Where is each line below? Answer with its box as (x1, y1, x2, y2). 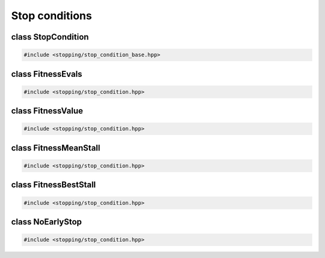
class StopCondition (11, 32, 89, 42)
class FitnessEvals (11, 69, 82, 79)
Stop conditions (11, 9, 93, 22)
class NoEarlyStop (11, 217, 82, 227)
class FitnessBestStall (11, 180, 96, 190)
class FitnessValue (11, 106, 84, 116)
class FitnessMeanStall (11, 143, 101, 153)
